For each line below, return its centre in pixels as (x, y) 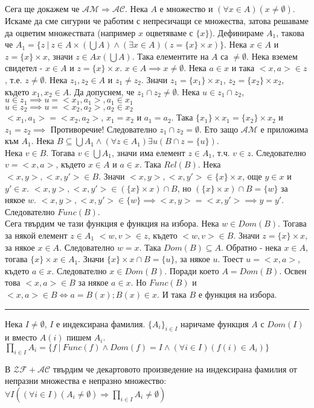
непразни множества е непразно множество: (86, 381)
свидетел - (24, 68)
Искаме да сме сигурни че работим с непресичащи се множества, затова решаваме (157, 20)
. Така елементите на (170, 56)
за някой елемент (36, 235)
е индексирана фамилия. (101, 323)
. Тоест (230, 259)
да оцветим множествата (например (70, 32)
